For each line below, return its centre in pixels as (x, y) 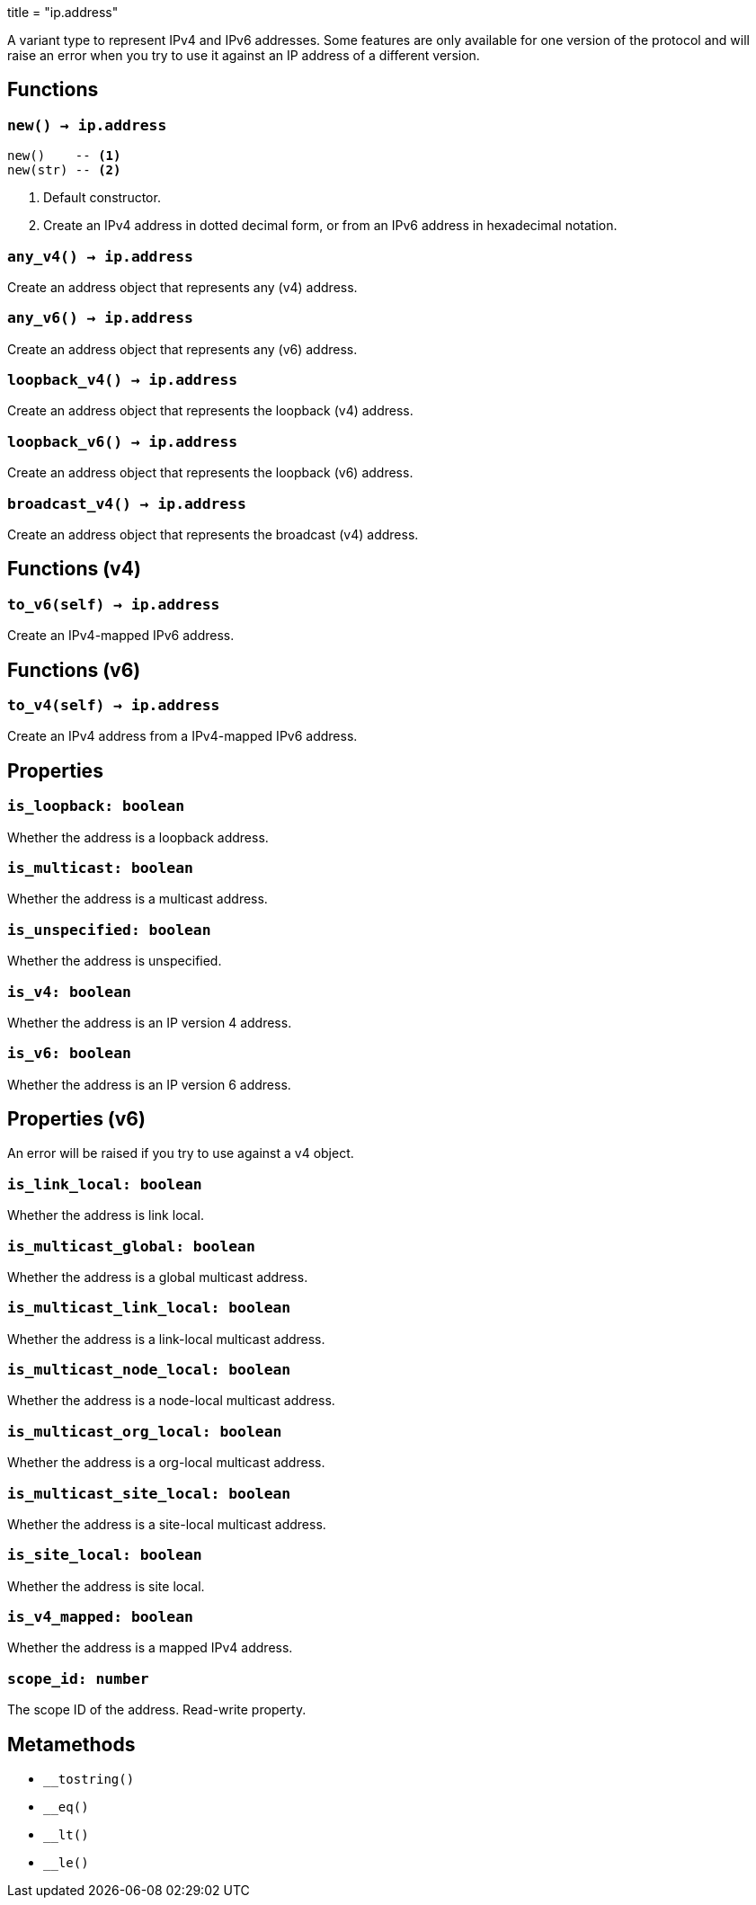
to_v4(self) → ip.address (114, 706)
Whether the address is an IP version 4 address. (150, 1022)
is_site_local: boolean (105, 1555)
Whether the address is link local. (106, 1215)
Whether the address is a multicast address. (138, 899)
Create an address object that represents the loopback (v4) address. (210, 411)
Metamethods (71, 1744)
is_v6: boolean (69, 1054)
